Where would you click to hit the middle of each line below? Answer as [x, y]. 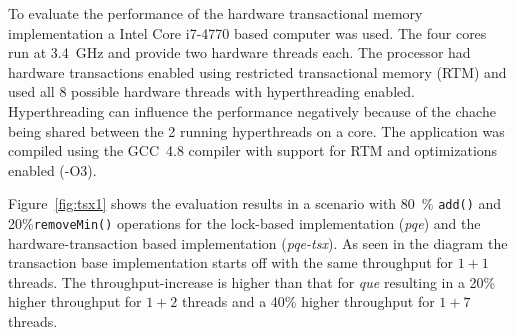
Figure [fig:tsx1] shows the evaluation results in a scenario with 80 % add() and [255, 203]
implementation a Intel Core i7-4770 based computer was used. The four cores [247, 32]
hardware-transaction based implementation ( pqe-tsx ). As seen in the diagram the [258, 242]
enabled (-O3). [52, 169]
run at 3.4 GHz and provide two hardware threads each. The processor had [239, 52]
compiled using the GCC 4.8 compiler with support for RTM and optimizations [253, 150]
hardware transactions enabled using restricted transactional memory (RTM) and [257, 71]
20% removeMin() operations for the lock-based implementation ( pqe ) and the [244, 223]
